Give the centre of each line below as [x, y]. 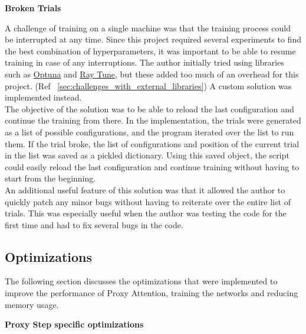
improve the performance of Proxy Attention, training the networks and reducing [152, 293]
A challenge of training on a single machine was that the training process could [148, 27]
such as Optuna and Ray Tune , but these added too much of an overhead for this [152, 74]
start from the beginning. [50, 178]
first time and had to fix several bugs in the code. [94, 224]
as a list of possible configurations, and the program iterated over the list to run [149, 132]
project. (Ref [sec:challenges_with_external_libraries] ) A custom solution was [148, 85]
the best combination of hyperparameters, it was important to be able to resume [150, 51]
